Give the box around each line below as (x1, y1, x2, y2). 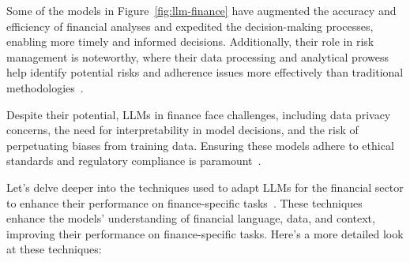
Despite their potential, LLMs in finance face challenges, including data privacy (6, 106, 391, 122)
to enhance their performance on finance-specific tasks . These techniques (6, 194, 363, 211)
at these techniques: (6, 241, 102, 257)
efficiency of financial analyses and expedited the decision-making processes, (6, 17, 374, 34)
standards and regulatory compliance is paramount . (6, 152, 261, 169)
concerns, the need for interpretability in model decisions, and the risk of (6, 122, 359, 138)
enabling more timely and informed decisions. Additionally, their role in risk (6, 33, 374, 50)
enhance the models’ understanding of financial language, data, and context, (6, 210, 375, 226)
